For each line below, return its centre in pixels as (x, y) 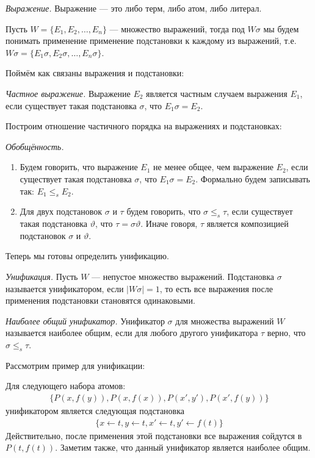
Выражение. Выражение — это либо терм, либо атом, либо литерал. (134, 8)
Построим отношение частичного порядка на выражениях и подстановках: (144, 126)
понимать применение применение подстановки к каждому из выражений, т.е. (151, 41)
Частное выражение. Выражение (68, 93)
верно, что (286, 333)
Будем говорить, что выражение (79, 167)
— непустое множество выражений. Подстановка (183, 276)
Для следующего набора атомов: (66, 386)
